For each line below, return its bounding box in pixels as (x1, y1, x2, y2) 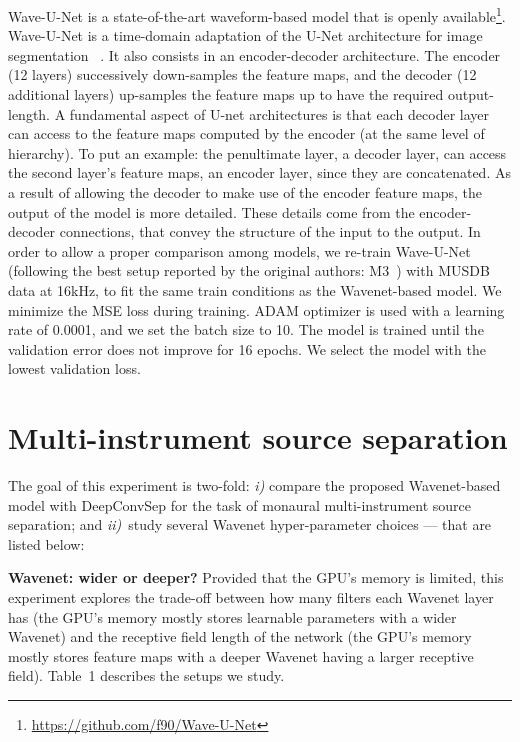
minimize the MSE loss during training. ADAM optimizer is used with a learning (8, 299, 505, 320)
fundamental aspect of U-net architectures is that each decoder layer (69, 103, 490, 124)
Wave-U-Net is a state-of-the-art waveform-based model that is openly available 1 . (8, 3, 506, 26)
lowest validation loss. (8, 358, 141, 379)
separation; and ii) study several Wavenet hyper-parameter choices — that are (8, 514, 492, 535)
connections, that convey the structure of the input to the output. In (59, 221, 481, 242)
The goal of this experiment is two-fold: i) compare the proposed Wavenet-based (8, 475, 501, 496)
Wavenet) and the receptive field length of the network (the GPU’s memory (8, 626, 472, 647)
